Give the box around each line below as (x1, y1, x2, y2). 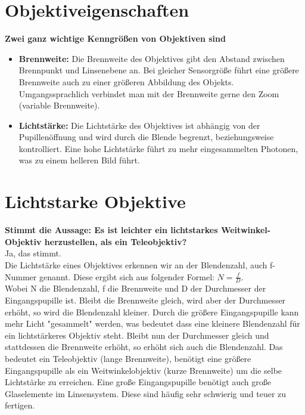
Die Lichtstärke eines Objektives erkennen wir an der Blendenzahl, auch (5, 258, 267, 271)
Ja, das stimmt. (5, 247, 61, 259)
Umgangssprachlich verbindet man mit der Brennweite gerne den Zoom (18, 87, 279, 100)
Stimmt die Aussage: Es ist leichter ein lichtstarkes (5, 224, 218, 236)
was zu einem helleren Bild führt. (18, 154, 140, 166)
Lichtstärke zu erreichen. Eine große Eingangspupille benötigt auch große (5, 376, 272, 388)
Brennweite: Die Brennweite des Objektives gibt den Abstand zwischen (18, 52, 285, 64)
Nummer (5, 270, 37, 283)
